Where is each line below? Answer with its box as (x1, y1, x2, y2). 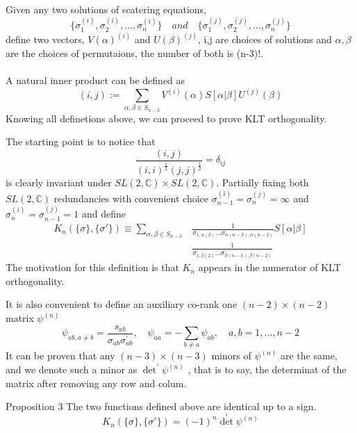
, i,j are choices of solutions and (198, 32, 332, 47)
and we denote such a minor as (6, 362, 138, 377)
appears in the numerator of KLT (198, 260, 341, 275)
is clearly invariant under (6, 175, 112, 190)
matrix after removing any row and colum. (6, 375, 187, 390)
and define (81, 206, 126, 221)
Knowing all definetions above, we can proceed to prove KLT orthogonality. (6, 111, 327, 125)
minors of (211, 348, 251, 363)
